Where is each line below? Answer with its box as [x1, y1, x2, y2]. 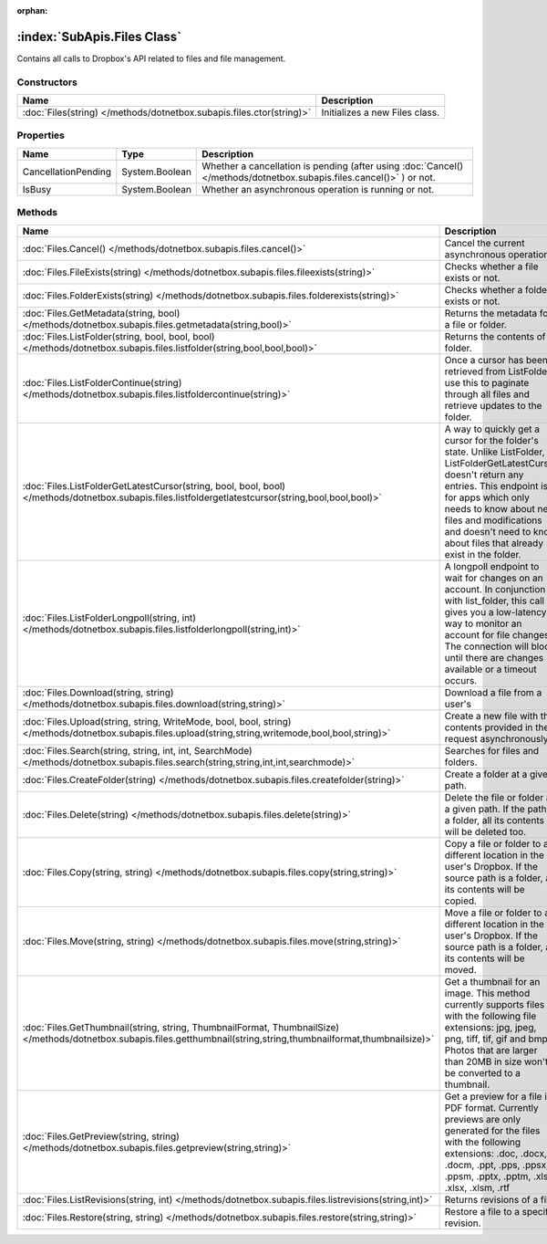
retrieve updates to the [444, 399, 542, 412]
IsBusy [22, 183, 52, 195]
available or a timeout [444, 663, 537, 675]
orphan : [16, 5, 48, 16]
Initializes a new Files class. [321, 106, 440, 119]
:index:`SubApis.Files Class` [16, 28, 182, 45]
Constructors [16, 76, 77, 89]
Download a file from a [444, 685, 542, 698]
